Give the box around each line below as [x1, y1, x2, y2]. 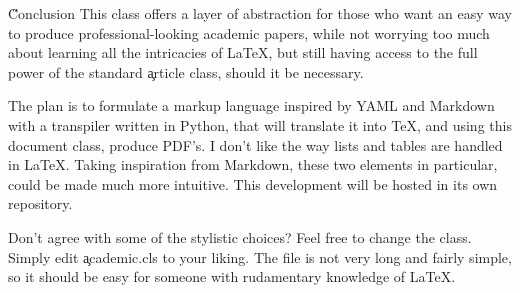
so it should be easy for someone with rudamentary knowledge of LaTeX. [8, 266, 456, 287]
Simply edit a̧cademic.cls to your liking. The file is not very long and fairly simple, [8, 246, 512, 267]
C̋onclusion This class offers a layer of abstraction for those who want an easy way [8, 3, 512, 23]
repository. [8, 193, 73, 214]
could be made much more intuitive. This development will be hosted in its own [8, 173, 498, 194]
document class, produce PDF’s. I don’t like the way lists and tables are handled [8, 134, 503, 155]
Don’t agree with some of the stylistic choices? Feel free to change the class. [8, 226, 472, 247]
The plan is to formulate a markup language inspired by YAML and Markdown [8, 95, 495, 116]
